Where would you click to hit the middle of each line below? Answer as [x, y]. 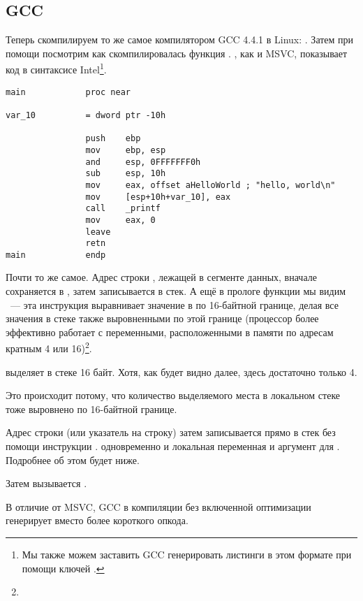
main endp [56, 255]
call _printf [123, 209]
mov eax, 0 [120, 220]
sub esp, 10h [126, 174]
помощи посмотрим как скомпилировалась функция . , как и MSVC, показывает [177, 53]
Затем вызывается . [46, 483]
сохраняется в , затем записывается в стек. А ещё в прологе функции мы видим [176, 291]
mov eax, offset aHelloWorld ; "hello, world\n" [210, 185]
